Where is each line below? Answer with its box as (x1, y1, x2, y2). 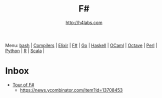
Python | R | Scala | (5, 47, 45, 53)
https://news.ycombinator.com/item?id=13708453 (19, 87, 123, 93)
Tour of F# (12, 81, 34, 87)
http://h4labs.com (65, 19, 102, 25)
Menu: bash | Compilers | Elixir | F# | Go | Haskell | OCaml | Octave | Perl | (5, 42, 157, 48)
